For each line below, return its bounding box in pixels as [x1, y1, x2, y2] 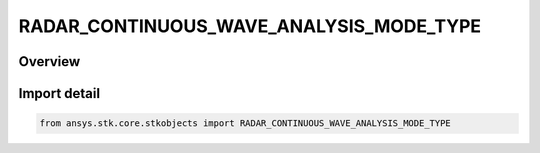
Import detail [18, 85, 100, 102]
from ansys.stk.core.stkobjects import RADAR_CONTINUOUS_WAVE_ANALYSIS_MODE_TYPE [39, 118, 452, 129]
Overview [18, 53, 81, 70]
